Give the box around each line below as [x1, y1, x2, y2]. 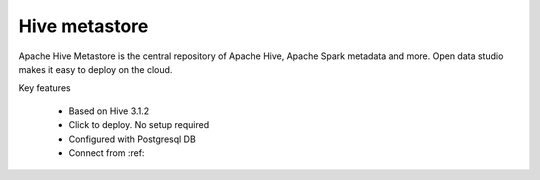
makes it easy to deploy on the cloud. [18, 63, 173, 75]
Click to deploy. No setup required [68, 119, 210, 131]
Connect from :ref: [68, 146, 145, 159]
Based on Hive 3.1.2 [68, 105, 150, 117]
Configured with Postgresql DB [68, 133, 197, 145]
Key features [18, 82, 71, 94]
